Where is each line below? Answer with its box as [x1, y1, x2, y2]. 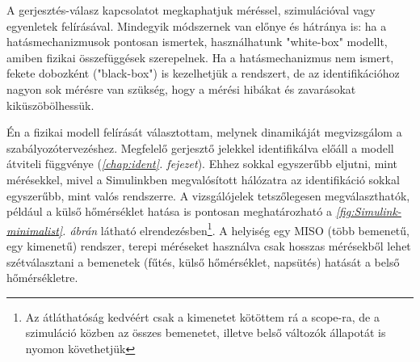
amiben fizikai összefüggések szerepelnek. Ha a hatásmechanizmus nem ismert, [6, 48, 394, 65]
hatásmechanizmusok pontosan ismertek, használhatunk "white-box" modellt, [6, 33, 388, 50]
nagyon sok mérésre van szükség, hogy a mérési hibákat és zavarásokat [6, 80, 356, 97]
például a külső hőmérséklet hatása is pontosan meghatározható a [6, 203, 332, 220]
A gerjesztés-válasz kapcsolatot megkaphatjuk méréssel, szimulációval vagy [6, 2, 376, 18]
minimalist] [6, 221, 63, 238]
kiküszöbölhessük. [6, 96, 94, 113]
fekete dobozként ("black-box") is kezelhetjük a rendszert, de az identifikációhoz [6, 65, 400, 82]
